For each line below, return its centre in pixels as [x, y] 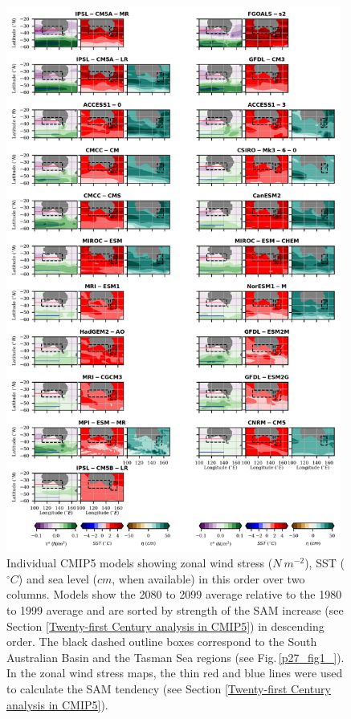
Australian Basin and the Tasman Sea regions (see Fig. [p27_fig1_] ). [175, 657]
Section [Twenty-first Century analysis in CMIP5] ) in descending [165, 626]
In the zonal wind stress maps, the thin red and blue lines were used [175, 673]
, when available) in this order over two [208, 578]
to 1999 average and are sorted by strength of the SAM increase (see [175, 610]
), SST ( [324, 563]
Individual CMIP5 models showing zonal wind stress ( [140, 563]
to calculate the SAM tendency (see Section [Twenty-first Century [169, 689]
